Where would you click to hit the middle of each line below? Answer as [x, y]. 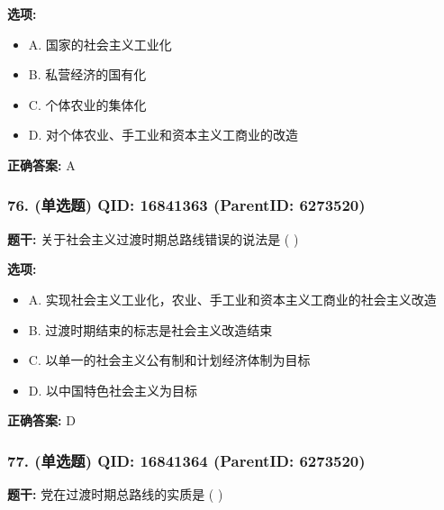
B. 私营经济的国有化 [87, 74]
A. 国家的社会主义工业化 [100, 44]
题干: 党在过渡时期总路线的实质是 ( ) [115, 494]
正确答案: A [41, 164]
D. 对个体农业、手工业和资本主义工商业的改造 [163, 135]
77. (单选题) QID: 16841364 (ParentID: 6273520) [186, 460]
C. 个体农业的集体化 [87, 104]
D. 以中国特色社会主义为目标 [113, 390]
